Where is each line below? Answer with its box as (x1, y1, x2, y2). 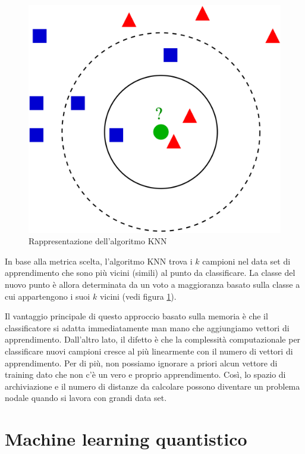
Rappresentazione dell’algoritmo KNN (29, 235, 167, 247)
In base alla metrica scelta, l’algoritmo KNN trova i (5, 254, 193, 267)
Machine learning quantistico (5, 427, 247, 451)
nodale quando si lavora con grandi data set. (5, 391, 167, 404)
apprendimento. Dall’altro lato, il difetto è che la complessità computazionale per (5, 333, 301, 346)
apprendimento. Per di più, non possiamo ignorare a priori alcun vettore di (5, 356, 278, 369)
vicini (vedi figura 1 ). (99, 290, 177, 302)
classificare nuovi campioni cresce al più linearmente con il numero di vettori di (5, 344, 293, 357)
